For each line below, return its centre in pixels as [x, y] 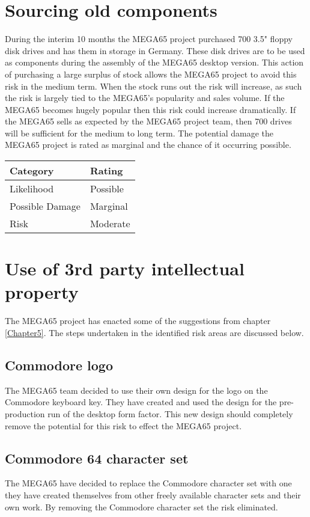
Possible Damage [45, 206]
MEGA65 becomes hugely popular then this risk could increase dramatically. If [150, 109]
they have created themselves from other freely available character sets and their [153, 494]
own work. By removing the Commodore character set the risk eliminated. [141, 506]
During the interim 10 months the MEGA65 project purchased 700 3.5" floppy [149, 39]
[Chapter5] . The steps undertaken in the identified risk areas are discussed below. [154, 332]
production [25, 413]
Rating [106, 171]
